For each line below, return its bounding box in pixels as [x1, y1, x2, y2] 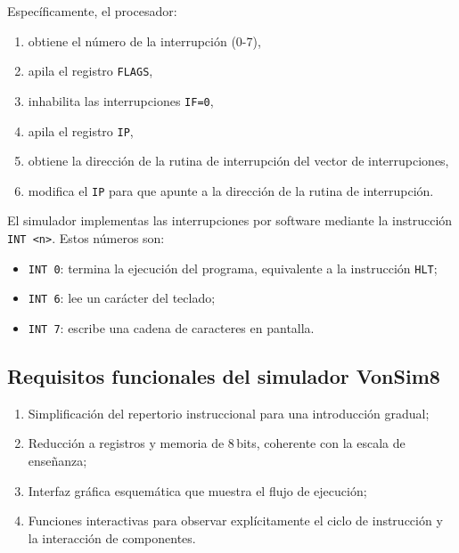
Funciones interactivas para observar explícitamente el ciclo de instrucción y [28, 511, 443, 530]
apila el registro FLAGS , [28, 61, 153, 80]
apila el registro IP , [28, 121, 134, 140]
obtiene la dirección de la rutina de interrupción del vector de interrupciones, [28, 151, 449, 170]
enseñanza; [28, 451, 87, 470]
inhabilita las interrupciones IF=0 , [28, 91, 214, 110]
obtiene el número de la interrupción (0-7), [28, 31, 261, 50]
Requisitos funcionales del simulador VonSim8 [7, 362, 440, 390]
